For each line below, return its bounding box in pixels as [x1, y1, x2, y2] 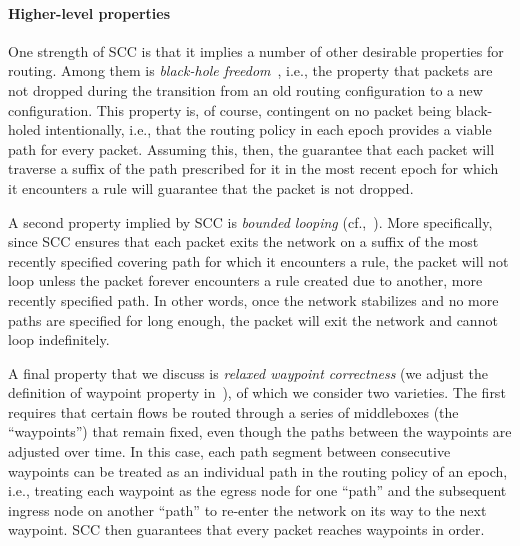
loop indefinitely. [8, 329, 110, 350]
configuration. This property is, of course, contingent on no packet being [8, 99, 451, 120]
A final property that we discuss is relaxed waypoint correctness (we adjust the [8, 362, 489, 383]
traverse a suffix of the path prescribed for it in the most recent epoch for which [8, 158, 499, 179]
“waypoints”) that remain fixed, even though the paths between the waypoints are [8, 421, 512, 442]
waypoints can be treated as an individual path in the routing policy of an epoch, [8, 460, 508, 481]
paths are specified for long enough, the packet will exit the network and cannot [8, 309, 498, 330]
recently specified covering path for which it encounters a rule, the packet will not [8, 250, 509, 271]
